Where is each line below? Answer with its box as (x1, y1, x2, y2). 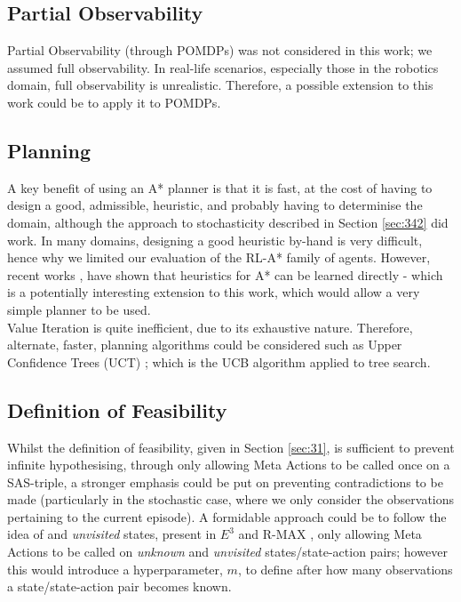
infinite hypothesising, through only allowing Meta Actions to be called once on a (7, 455, 450, 474)
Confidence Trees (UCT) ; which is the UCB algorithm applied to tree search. (7, 352, 431, 371)
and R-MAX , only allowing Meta (238, 525, 422, 543)
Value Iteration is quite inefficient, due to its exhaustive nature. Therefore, (7, 317, 413, 336)
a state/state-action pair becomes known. (7, 577, 232, 596)
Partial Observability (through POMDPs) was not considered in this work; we (7, 41, 433, 60)
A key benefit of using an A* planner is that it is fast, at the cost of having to (7, 178, 433, 197)
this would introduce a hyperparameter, (7, 559, 223, 578)
